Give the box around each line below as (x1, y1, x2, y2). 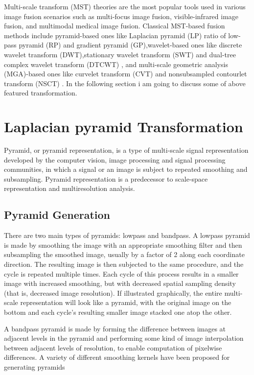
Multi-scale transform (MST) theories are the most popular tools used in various (4, 1, 246, 11)
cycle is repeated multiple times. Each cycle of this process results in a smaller (4, 268, 239, 279)
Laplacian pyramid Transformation (4, 117, 243, 137)
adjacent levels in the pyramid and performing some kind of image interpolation (4, 333, 244, 343)
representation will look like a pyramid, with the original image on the (20, 297, 231, 307)
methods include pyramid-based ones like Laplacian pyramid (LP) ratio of (4, 30, 226, 40)
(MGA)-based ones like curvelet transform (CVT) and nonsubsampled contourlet (4, 69, 247, 79)
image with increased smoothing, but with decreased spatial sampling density (4, 278, 236, 288)
